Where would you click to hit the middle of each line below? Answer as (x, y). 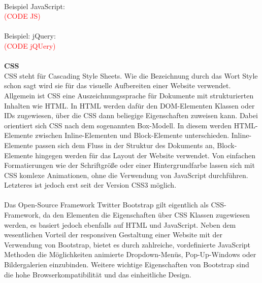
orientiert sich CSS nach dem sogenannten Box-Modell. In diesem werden (118, 125)
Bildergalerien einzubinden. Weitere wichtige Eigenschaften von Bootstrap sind (127, 264)
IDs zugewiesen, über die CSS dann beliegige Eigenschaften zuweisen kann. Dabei (131, 115)
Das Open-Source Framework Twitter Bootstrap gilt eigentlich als (106, 205)
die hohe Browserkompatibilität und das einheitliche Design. (98, 274)
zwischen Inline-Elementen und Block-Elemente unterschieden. (132, 135)
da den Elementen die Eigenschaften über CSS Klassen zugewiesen (146, 215)
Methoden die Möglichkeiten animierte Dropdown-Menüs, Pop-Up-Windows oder (130, 254)
